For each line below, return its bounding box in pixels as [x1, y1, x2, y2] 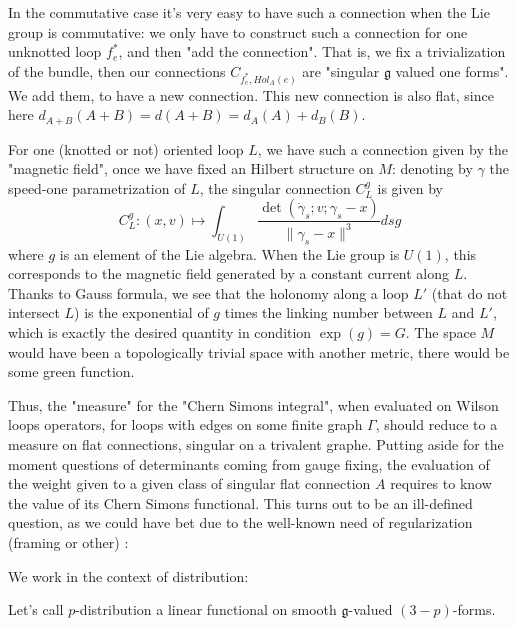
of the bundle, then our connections [8, 60, 226, 81]
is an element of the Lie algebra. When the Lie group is [59, 243, 400, 264]
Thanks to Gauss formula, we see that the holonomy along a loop [8, 282, 409, 303]
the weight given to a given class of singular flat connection [8, 473, 371, 494]
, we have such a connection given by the [257, 138, 508, 159]
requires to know [390, 473, 492, 494]
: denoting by [391, 158, 473, 179]
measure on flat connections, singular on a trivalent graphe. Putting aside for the [8, 433, 504, 454]
